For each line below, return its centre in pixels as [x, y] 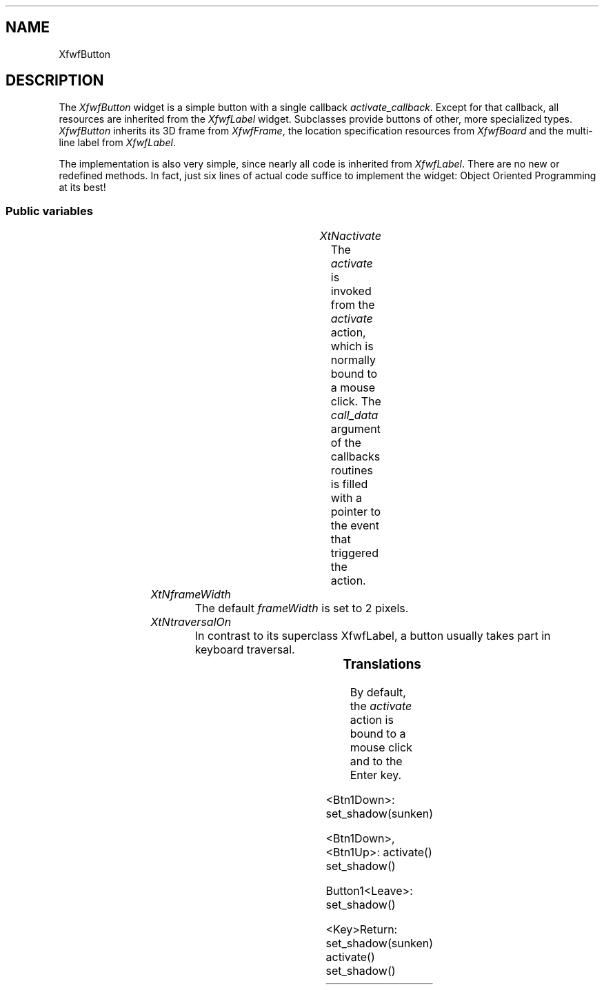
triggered [354, 553]
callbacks [355, 457]
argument [355, 429]
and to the [376, 761]
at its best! [82, 187]
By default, [378, 693]
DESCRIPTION [55, 81]
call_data [354, 415]
